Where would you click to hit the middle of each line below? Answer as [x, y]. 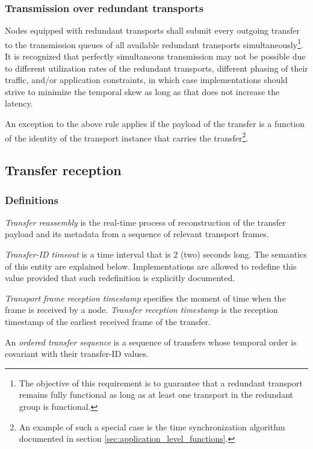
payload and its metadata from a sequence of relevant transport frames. [137, 234]
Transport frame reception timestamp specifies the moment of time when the [145, 298]
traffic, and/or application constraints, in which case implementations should [146, 80]
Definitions [32, 200]
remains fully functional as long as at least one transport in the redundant [156, 395]
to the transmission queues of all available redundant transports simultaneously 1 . [154, 43]
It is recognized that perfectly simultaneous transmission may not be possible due [155, 56]
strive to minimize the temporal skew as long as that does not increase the [142, 91]
